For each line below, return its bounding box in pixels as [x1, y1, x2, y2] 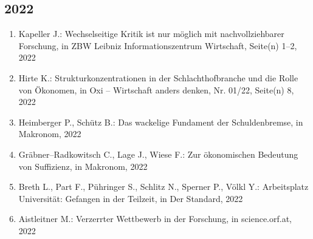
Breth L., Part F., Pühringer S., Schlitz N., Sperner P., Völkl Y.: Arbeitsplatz [18, 180, 309, 193]
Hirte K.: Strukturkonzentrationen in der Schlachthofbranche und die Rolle [18, 71, 298, 84]
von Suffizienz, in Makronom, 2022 [18, 160, 148, 172]
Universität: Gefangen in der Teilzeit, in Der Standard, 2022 [18, 192, 243, 204]
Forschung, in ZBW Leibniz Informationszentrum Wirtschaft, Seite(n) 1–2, [18, 39, 297, 52]
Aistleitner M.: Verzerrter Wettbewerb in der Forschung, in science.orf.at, [18, 212, 292, 225]
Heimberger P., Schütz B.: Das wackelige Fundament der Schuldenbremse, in [18, 115, 303, 128]
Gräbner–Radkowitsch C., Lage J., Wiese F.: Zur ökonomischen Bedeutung [18, 147, 298, 160]
